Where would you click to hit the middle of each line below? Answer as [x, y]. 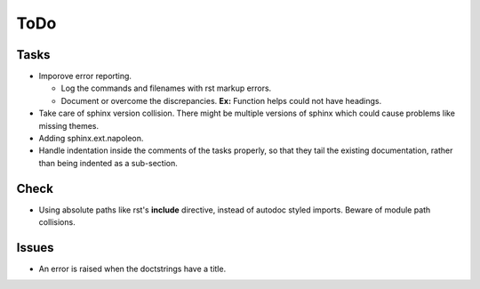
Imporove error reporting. [85, 76]
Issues [35, 248]
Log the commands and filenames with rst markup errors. [166, 88]
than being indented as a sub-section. [108, 163]
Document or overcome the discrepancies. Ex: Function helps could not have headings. [221, 100]
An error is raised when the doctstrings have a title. [132, 269]
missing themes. [69, 125]
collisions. [57, 222]
